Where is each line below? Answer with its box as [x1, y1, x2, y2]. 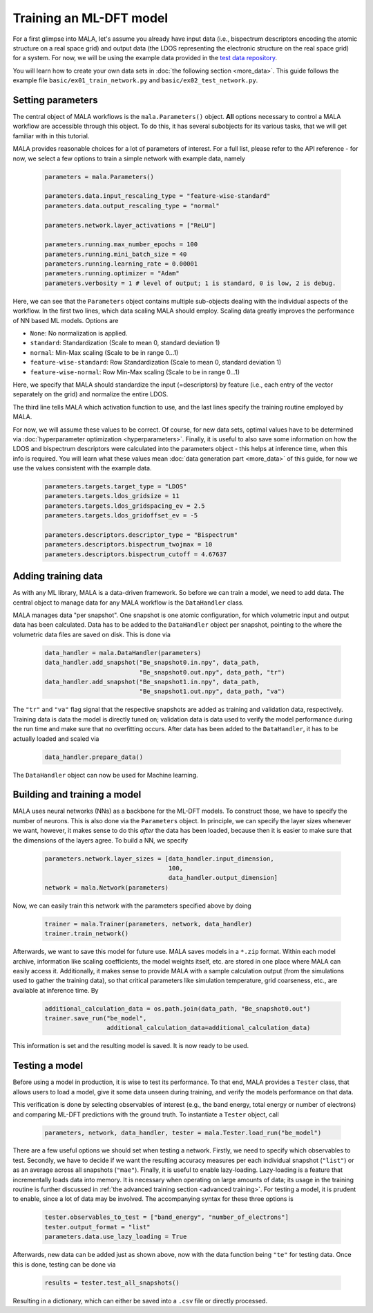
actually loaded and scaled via [12, 734, 99, 743]
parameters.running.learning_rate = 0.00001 [44, 260, 198, 268]
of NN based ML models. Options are [12, 316, 119, 324]
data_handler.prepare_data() [44, 753, 144, 761]
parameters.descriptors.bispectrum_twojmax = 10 [44, 540, 213, 549]
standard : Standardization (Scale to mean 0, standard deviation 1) [30, 339, 220, 347]
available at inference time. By [12, 986, 99, 994]
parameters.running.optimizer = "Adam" [44, 270, 180, 277]
